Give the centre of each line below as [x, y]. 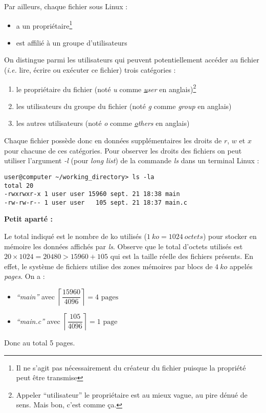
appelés [241, 266]
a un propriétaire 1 [44, 25]
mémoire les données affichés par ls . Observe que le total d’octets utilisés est [124, 246]
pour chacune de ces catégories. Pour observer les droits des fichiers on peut [123, 150]
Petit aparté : [28, 219]
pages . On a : [25, 276]
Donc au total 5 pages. [40, 343]
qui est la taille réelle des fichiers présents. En [182, 256]
